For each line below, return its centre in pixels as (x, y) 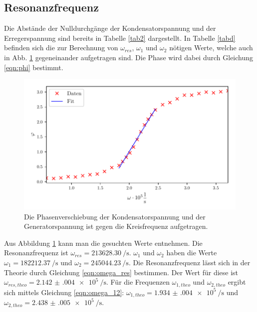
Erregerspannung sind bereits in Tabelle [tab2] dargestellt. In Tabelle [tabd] (120, 38)
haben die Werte (192, 253)
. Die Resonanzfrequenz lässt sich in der (189, 262)
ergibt (237, 282)
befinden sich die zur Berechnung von (61, 48)
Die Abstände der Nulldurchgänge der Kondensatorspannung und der (110, 28)
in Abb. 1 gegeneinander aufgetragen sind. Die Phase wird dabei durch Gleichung (129, 57)
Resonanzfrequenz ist (36, 253)
